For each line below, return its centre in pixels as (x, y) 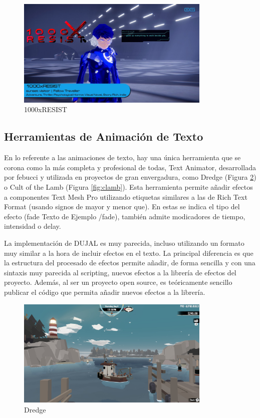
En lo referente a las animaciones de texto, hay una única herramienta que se (122, 157)
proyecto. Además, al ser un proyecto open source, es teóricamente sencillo (118, 282)
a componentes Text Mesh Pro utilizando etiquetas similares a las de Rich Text (126, 196)
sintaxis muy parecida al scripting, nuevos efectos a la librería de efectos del (120, 272)
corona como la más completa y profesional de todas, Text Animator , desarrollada (130, 167)
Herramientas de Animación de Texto (104, 136)
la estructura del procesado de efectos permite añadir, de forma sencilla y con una (130, 263)
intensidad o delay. (33, 226)
